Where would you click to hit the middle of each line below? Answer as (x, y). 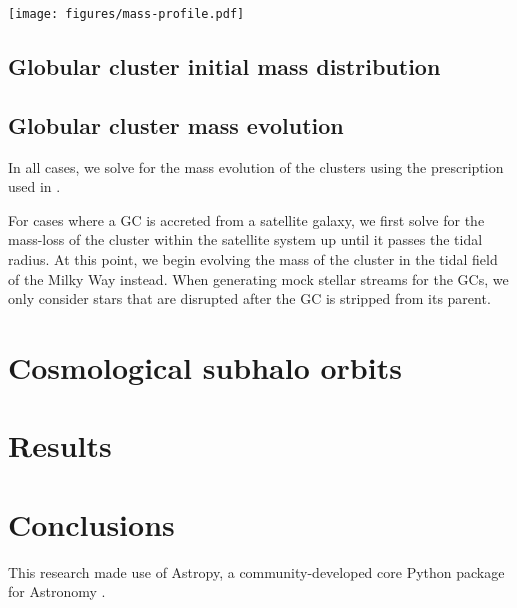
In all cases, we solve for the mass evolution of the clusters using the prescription (256, 166)
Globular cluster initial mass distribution (224, 66)
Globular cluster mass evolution (176, 124)
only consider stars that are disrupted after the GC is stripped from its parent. (249, 298)
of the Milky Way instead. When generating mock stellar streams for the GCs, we (258, 278)
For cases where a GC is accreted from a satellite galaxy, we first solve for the (246, 219)
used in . (34, 186)
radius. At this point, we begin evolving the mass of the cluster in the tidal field (253, 259)
